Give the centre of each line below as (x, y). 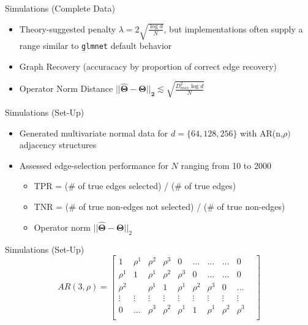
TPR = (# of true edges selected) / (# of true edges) (135, 186)
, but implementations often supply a (233, 28)
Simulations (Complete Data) (60, 8)
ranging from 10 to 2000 (226, 165)
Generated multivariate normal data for (94, 133)
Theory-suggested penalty (68, 28)
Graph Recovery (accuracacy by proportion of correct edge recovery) (148, 66)
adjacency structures (58, 145)
